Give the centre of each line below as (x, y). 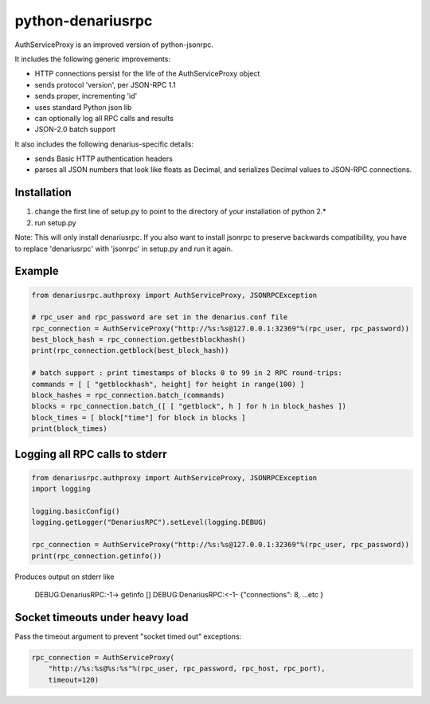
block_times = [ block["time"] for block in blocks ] (139, 417)
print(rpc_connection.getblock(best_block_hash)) (130, 351)
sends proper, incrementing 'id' (86, 96)
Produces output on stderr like (64, 577)
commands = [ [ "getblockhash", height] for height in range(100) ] (168, 384)
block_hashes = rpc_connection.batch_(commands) (128, 395)
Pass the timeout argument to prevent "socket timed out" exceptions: (128, 636)
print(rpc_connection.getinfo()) (97, 556)
